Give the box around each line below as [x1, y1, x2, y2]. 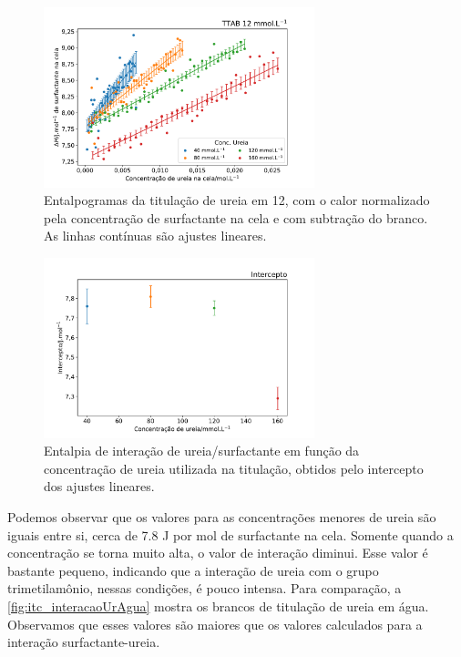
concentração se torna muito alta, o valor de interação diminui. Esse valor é [7, 543, 428, 562]
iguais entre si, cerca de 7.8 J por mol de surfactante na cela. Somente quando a [7, 525, 454, 544]
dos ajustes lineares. [44, 477, 155, 496]
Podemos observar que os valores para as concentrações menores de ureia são [7, 508, 436, 527]
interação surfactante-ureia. [7, 632, 160, 652]
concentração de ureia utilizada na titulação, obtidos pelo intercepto [44, 458, 424, 477]
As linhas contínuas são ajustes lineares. [44, 226, 267, 245]
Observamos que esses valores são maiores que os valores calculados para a [7, 614, 423, 633]
